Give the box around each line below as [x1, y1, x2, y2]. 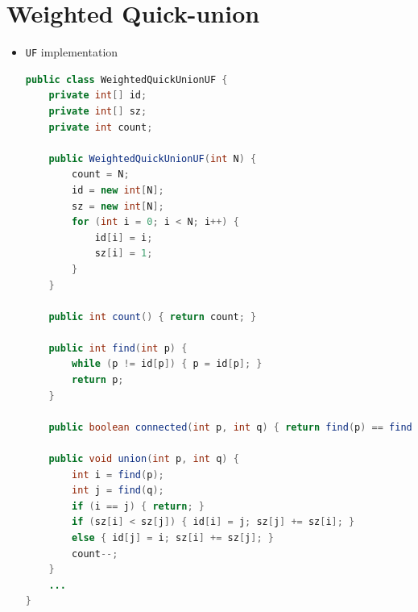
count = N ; [72, 169, 130, 181]
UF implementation [25, 44, 118, 60]
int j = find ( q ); [72, 485, 164, 497]
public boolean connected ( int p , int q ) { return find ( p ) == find [48, 421, 412, 433]
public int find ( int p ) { [48, 342, 188, 354]
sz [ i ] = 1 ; [94, 248, 153, 260]
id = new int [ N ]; [72, 184, 164, 196]
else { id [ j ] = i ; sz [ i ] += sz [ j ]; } [72, 532, 274, 543]
